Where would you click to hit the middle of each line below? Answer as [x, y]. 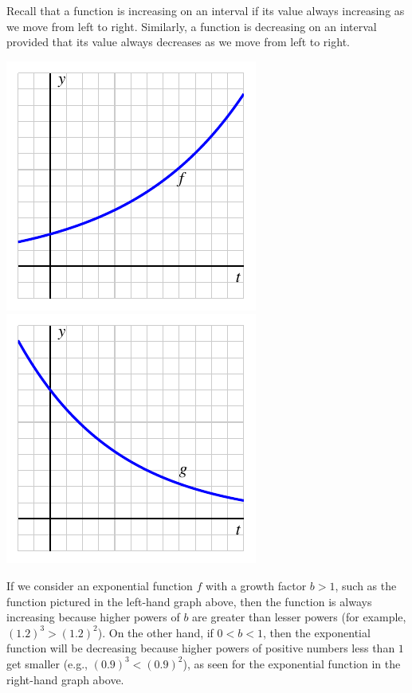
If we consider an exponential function [100, 585]
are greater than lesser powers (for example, [299, 617]
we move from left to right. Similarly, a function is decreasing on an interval [192, 26]
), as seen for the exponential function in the [292, 663]
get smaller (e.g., [47, 663]
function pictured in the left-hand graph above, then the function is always [189, 601]
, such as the [366, 585]
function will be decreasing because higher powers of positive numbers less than [201, 648]
